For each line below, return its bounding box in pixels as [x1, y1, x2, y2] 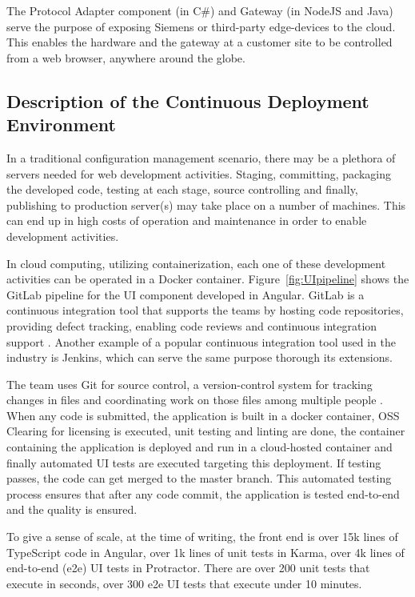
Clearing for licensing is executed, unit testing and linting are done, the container [6, 423, 405, 439]
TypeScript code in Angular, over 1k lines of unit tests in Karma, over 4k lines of [6, 543, 405, 560]
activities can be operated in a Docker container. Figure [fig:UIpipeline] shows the [6, 270, 409, 287]
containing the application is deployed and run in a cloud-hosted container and [6, 439, 393, 455]
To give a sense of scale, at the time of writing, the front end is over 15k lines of [6, 528, 398, 545]
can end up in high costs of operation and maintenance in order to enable [6, 212, 367, 229]
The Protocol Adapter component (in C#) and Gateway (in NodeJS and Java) [6, 2, 393, 18]
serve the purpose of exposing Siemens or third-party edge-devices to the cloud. [6, 18, 396, 34]
